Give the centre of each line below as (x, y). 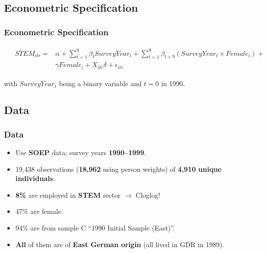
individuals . (35, 178)
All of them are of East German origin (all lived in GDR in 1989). (120, 244)
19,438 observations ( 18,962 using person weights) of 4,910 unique (119, 169)
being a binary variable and (100, 83)
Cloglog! (148, 195)
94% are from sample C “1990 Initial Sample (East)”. (95, 227)
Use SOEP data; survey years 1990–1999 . (81, 152)
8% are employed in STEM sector (68, 195)
